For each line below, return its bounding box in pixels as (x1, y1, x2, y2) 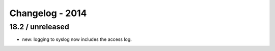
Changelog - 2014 (9, 8, 87, 19)
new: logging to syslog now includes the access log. (22, 36, 132, 42)
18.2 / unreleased (9, 22, 70, 31)
